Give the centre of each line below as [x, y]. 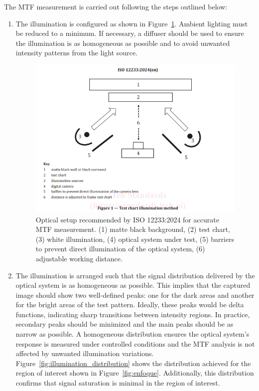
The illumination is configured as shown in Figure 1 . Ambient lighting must [132, 23]
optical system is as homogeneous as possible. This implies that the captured [133, 285]
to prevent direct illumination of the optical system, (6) [120, 249]
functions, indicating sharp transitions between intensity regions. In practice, [133, 314]
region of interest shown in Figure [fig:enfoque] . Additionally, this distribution [135, 373]
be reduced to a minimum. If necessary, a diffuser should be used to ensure [130, 33]
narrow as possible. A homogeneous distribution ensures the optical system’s [132, 334]
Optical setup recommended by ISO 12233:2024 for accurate [127, 219]
